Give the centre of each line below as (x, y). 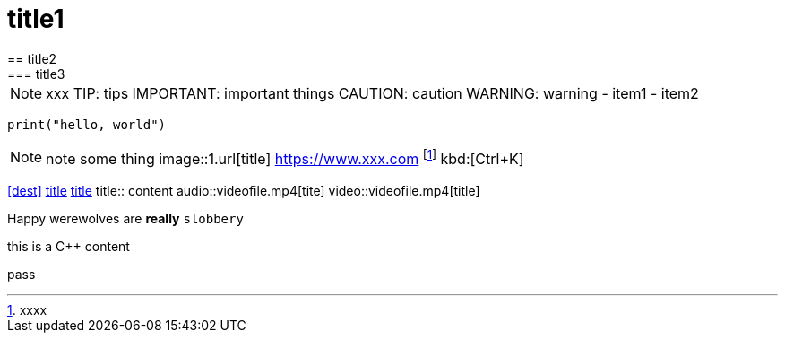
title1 (36, 19)
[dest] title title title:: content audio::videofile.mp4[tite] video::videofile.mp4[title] (244, 191)
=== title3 (36, 74)
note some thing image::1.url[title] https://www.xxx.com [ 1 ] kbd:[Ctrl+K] (285, 157)
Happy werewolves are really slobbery (125, 219)
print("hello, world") (87, 124)
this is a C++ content (69, 247)
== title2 (32, 58)
